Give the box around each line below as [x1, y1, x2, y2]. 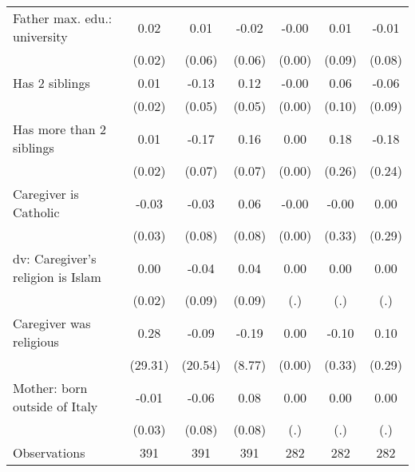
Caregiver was [13, 314, 91, 332]
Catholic [13, 203, 60, 221]
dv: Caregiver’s [13, 249, 97, 268]
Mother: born [13, 379, 88, 397]
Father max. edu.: [13, 9, 113, 27]
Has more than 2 [13, 120, 107, 138]
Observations [13, 443, 85, 462]
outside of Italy [13, 397, 98, 415]
